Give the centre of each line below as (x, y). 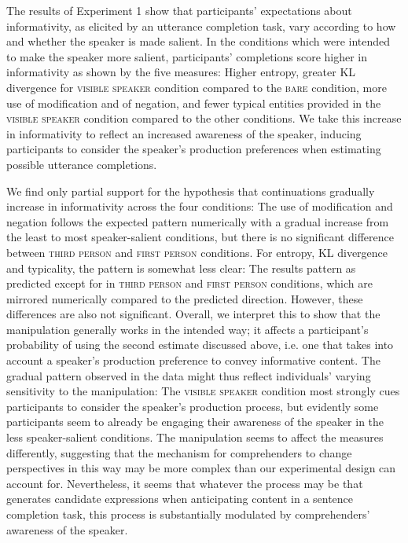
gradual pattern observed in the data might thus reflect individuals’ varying (189, 375)
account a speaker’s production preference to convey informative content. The (193, 360)
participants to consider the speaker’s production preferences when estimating (194, 149)
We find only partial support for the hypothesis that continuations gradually (191, 191)
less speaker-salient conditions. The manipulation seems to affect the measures (195, 437)
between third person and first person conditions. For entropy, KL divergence (197, 252)
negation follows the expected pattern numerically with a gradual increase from (198, 221)
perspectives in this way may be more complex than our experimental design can (201, 468)
